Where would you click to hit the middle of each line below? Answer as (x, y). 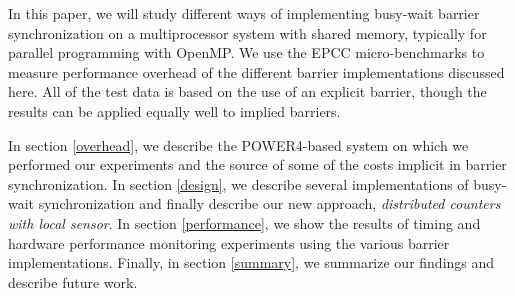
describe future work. (73, 281)
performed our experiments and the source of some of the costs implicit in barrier (257, 164)
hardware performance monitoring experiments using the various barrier (229, 242)
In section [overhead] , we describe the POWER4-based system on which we (238, 144)
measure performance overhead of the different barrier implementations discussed (256, 71)
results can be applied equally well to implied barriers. (174, 110)
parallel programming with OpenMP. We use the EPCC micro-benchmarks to (246, 52)
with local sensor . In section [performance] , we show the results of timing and (244, 222)
